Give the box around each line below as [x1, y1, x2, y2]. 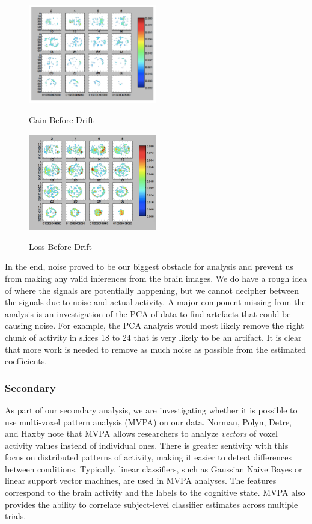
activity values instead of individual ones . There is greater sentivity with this [5, 439, 289, 451]
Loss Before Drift [29, 240, 93, 252]
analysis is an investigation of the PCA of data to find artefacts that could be [5, 307, 291, 320]
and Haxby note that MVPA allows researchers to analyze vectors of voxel [5, 427, 278, 440]
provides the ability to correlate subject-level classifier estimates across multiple [5, 498, 298, 510]
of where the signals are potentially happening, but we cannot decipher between [5, 284, 299, 296]
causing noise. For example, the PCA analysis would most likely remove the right [5, 319, 304, 332]
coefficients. [5, 355, 47, 367]
